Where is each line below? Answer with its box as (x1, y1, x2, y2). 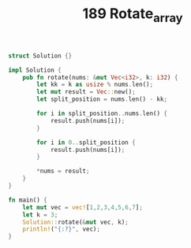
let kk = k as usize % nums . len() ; (36, 80, 154, 89)
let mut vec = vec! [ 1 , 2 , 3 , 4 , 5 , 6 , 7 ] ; (22, 203, 144, 211)
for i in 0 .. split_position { (36, 139, 136, 146)
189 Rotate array (82, 5, 183, 25)
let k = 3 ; (22, 210, 58, 219)
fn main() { (8, 196, 47, 204)
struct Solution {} (8, 52, 73, 60)
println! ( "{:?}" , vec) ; (22, 225, 101, 233)
